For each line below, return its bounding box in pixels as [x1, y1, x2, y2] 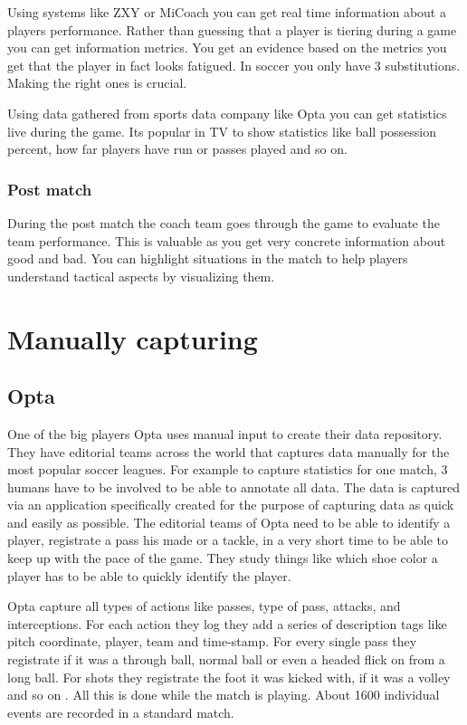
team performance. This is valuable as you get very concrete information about [7, 231, 446, 250]
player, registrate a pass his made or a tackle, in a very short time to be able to [7, 530, 449, 549]
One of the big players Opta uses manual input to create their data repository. [7, 424, 443, 443]
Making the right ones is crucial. [7, 73, 187, 92]
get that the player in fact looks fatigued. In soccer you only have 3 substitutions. [7, 55, 461, 74]
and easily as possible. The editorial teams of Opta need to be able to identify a [7, 512, 451, 531]
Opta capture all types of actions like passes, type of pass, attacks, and [7, 596, 401, 615]
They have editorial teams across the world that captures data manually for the [7, 442, 450, 461]
